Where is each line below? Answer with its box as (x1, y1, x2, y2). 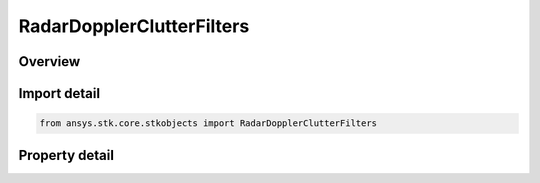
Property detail (18, 146, 115, 164)
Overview (18, 53, 81, 70)
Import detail (18, 85, 100, 102)
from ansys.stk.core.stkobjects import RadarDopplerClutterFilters (39, 118, 378, 129)
